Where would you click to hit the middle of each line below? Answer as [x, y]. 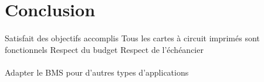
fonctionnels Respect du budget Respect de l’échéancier [104, 49]
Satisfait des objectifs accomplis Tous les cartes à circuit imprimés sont [132, 38]
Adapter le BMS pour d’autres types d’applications [97, 72]
